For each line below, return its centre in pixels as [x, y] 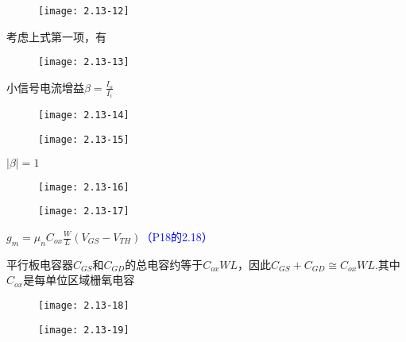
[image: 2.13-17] [84, 211]
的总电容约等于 [164, 264]
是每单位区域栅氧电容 [79, 280]
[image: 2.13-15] [84, 140]
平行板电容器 [40, 264]
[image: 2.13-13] [84, 62]
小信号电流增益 [45, 87]
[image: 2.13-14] [84, 115]
